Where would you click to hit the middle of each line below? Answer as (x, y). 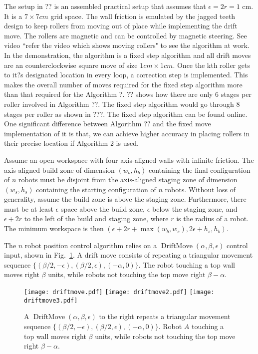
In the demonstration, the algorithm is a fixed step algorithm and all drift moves (128, 55)
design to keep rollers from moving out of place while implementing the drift (121, 26)
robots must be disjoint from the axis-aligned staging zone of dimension (128, 179)
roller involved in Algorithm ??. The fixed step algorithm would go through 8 (122, 104)
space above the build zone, (103, 208)
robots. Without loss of (200, 189)
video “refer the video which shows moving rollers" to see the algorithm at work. (127, 45)
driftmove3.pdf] (51, 300)
